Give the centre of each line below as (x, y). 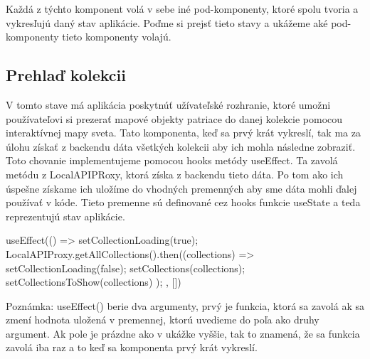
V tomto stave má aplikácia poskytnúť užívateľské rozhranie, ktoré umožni (168, 104)
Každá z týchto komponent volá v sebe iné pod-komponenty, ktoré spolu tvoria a (182, 9)
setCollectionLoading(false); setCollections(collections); (126, 268)
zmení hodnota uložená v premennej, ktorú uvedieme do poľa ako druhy (163, 320)
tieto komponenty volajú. (117, 37)
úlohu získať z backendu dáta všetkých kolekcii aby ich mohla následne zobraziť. (181, 146)
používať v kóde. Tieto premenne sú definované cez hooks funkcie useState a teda (183, 202)
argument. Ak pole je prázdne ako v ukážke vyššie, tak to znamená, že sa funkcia (183, 333)
